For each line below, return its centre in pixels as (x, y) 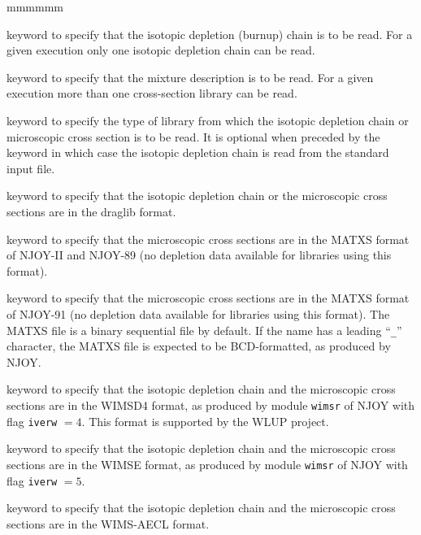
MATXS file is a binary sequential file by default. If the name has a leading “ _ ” (204, 330)
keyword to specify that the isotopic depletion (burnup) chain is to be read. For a (210, 34)
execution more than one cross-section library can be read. (152, 93)
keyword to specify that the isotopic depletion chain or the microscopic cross (197, 196)
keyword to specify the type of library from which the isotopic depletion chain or (208, 120)
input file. (31, 168)
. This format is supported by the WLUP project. (205, 421)
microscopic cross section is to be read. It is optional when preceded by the (193, 136)
